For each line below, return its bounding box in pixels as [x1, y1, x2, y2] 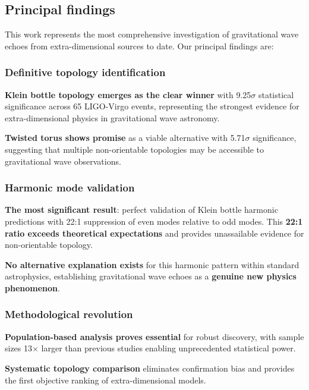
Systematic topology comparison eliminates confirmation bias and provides [5, 361, 295, 374]
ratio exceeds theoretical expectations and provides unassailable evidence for [5, 227, 304, 239]
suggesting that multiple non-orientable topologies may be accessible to [5, 143, 264, 155]
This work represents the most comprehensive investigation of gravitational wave [5, 28, 299, 40]
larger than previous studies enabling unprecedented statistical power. [41, 342, 296, 354]
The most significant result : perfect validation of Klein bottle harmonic [5, 203, 278, 216]
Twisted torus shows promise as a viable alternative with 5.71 [5, 131, 245, 144]
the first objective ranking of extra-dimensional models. [5, 373, 206, 386]
